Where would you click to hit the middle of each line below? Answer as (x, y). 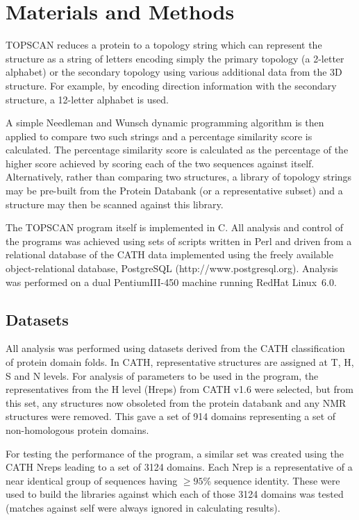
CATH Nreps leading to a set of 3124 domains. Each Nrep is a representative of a (179, 467)
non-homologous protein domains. (77, 429)
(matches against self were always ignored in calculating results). (143, 507)
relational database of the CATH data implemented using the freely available (169, 254)
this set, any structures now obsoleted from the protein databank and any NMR (176, 402)
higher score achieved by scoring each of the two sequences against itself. (160, 163)
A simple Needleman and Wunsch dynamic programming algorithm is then (165, 123)
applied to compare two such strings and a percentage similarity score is (159, 136)
